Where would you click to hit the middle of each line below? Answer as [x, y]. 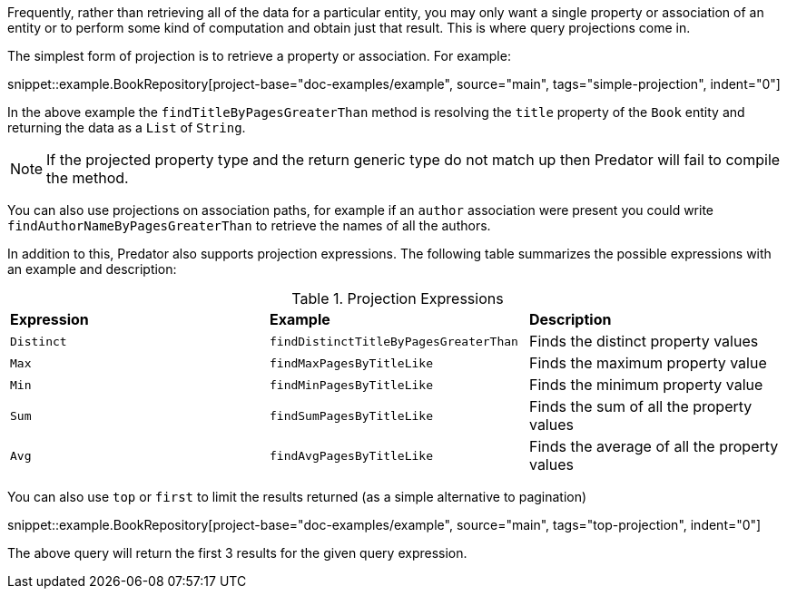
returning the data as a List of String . [127, 127]
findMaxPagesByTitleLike [351, 363]
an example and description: [92, 269]
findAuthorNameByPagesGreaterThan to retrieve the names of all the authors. [249, 225]
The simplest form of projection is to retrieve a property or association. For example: [259, 56]
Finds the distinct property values [644, 341]
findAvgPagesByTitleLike [351, 455]
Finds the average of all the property [654, 446]
